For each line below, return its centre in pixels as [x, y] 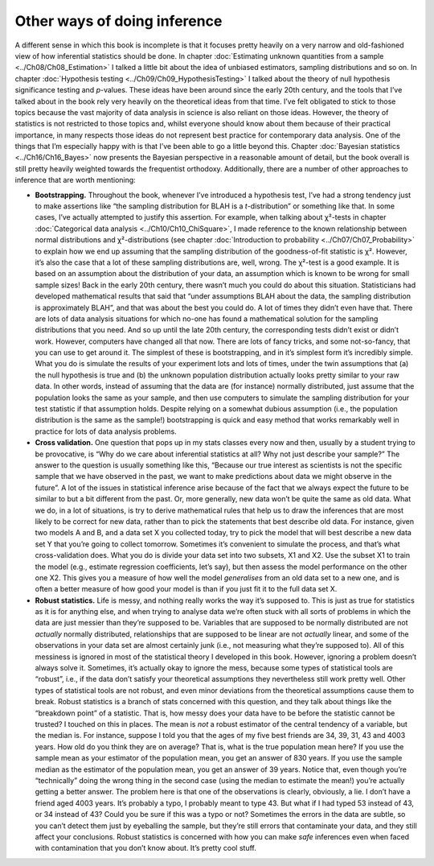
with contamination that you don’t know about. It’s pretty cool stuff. [145, 848]
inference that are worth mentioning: [75, 180]
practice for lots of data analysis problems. [106, 431]
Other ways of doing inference [119, 21]
